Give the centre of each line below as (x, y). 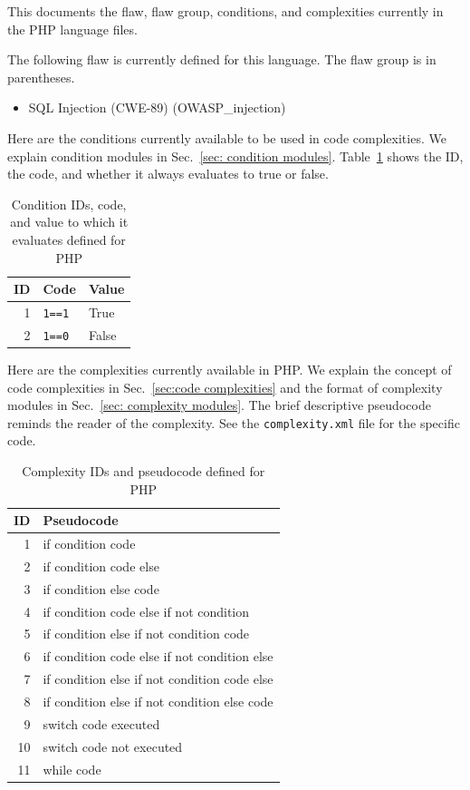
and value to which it (69, 222)
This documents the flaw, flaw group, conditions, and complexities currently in (225, 11)
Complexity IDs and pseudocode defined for (144, 471)
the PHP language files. (72, 29)
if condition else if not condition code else (158, 679)
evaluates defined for (69, 239)
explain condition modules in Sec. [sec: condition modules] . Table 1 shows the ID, (235, 156)
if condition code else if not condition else (158, 656)
